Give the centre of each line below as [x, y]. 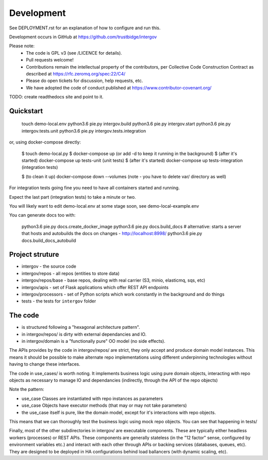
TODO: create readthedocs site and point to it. [56, 97]
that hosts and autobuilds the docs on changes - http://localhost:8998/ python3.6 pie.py [112, 233]
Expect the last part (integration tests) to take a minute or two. [72, 197]
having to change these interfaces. [45, 364]
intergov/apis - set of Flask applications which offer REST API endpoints [95, 287]
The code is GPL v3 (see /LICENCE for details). [74, 53]
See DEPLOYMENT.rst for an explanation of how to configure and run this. [85, 28]
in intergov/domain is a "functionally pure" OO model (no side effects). [94, 341]
